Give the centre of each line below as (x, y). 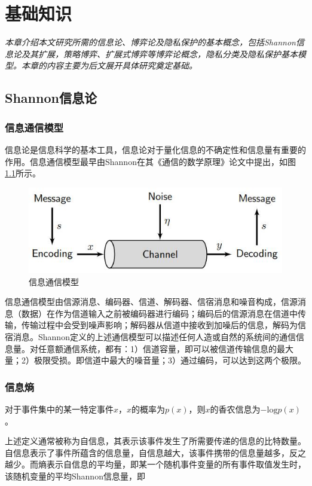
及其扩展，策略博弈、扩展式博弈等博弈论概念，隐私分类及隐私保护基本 (159, 54)
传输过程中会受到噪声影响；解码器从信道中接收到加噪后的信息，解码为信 (163, 325)
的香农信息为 (235, 409)
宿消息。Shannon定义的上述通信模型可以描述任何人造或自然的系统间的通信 (150, 337)
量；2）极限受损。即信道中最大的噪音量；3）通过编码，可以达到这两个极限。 (155, 360)
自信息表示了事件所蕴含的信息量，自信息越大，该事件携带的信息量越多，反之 (155, 452)
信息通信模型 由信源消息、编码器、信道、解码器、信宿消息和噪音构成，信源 (151, 302)
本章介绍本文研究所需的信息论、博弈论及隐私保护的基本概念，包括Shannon (150, 42)
